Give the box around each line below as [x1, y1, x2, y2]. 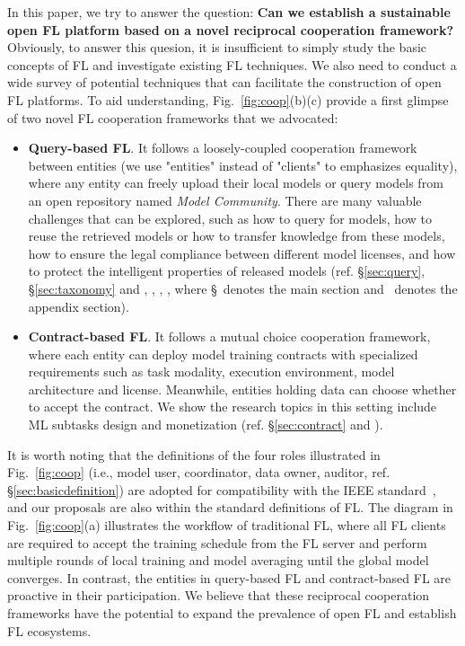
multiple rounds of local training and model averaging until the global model [7, 551, 429, 570]
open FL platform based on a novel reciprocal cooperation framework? [7, 20, 454, 39]
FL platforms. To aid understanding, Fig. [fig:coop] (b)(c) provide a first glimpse [7, 90, 449, 109]
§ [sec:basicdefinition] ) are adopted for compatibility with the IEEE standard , [7, 480, 436, 499]
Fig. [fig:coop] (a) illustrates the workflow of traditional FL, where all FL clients [7, 516, 446, 535]
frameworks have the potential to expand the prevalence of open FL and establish [7, 604, 457, 622]
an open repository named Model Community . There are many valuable [28, 190, 422, 209]
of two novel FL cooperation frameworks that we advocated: [7, 108, 338, 127]
